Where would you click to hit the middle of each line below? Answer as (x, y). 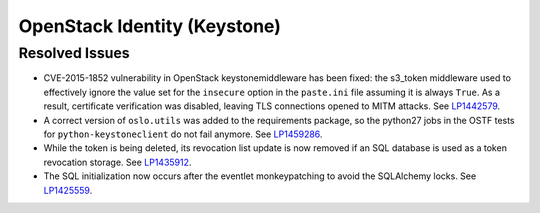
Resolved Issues (74, 53)
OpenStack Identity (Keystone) (150, 26)
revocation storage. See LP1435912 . (117, 162)
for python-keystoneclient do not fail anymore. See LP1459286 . (183, 134)
